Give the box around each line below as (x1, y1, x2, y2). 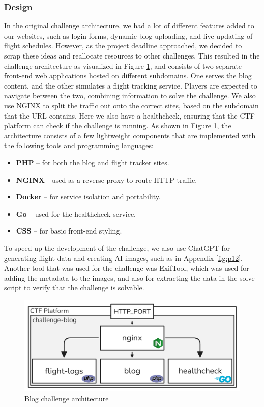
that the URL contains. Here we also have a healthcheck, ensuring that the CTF (4, 110, 255, 121)
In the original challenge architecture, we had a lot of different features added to (4, 20, 254, 31)
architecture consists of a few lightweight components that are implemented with (4, 130, 256, 140)
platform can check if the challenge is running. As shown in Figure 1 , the (4, 120, 231, 131)
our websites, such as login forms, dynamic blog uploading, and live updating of (4, 30, 253, 41)
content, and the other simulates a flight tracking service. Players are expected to (4, 80, 257, 91)
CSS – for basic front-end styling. (16, 225, 122, 236)
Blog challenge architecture (24, 393, 109, 403)
